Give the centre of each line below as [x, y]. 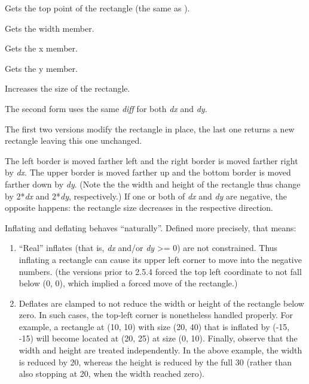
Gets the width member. [50, 28]
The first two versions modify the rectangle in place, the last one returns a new [150, 128]
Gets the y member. [41, 68]
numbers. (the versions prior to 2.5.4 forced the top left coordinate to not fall [160, 271]
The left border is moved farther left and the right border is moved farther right [152, 160]
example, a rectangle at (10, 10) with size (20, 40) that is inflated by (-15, [154, 326]
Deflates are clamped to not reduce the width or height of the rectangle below [161, 303]
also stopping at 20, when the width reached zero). [111, 374]
